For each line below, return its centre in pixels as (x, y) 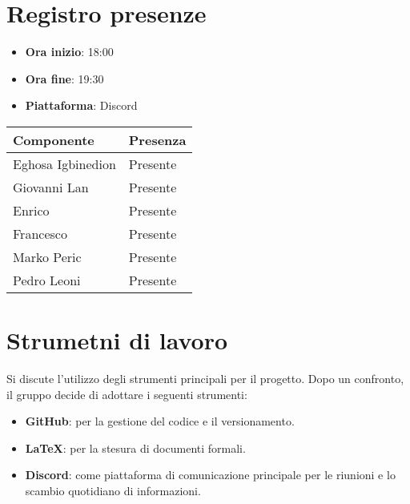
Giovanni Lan (51, 187)
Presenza (157, 139)
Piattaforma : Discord (81, 105)
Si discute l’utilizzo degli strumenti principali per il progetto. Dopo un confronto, (205, 379)
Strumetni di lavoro (117, 340)
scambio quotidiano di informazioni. (113, 490)
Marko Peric (47, 256)
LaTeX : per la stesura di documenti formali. (135, 448)
